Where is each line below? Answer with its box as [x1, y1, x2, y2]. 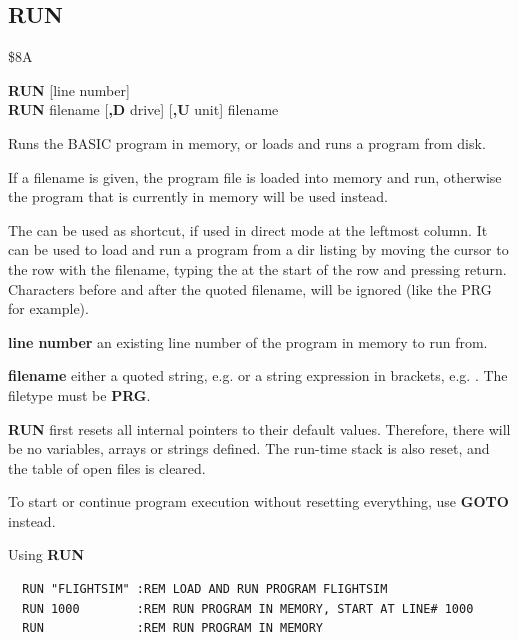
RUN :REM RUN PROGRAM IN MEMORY [22, 621, 323, 636]
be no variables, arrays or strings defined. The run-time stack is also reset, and [8, 438, 490, 459]
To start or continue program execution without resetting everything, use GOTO [8, 491, 509, 512]
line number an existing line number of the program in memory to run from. [8, 331, 488, 352]
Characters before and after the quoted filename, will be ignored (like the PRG [8, 278, 492, 299]
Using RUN [8, 544, 84, 565]
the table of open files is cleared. [8, 457, 206, 478]
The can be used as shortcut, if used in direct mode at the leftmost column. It [8, 219, 488, 240]
